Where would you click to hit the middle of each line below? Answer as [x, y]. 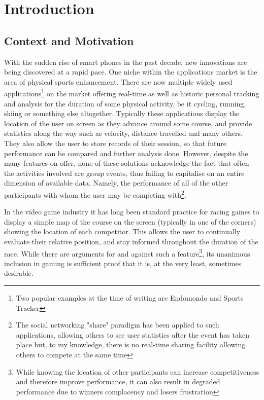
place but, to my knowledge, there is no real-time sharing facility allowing [131, 344]
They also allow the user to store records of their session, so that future [115, 143]
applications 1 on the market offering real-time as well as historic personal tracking [132, 93]
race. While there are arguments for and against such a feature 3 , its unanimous [127, 252]
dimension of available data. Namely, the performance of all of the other [116, 183]
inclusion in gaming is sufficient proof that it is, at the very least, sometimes [123, 263]
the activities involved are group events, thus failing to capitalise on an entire [124, 173]
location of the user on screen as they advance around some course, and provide [128, 123]
